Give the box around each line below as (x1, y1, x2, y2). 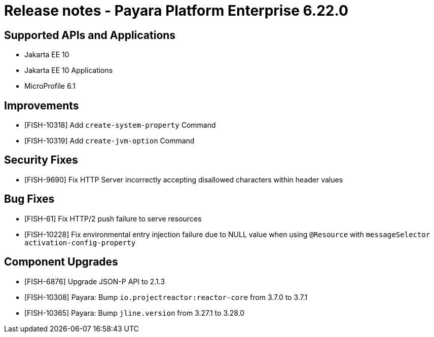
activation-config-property (24, 238, 136, 247)
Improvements (4, 99, 79, 112)
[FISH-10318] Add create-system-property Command (24, 121, 216, 130)
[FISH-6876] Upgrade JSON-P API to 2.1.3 (24, 277, 165, 286)
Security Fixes (4, 154, 78, 167)
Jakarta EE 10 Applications (24, 66, 113, 75)
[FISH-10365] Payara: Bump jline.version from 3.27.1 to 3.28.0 (24, 308, 245, 317)
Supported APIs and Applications (4, 28, 176, 42)
